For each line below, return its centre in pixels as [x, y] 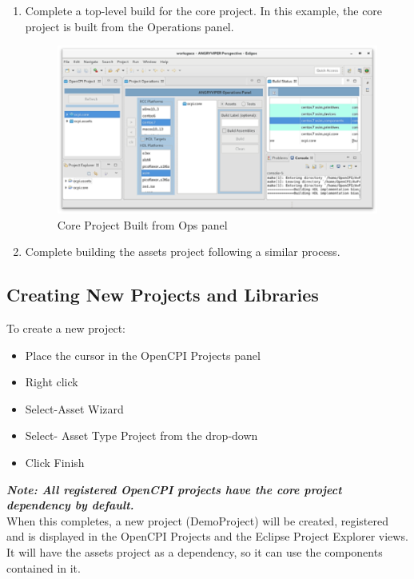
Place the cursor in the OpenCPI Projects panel [143, 355]
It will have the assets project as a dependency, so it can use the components [195, 551]
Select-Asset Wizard [74, 408]
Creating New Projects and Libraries [163, 295]
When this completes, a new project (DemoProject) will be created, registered [197, 520]
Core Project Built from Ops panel [142, 224]
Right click [52, 382]
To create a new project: [66, 328]
